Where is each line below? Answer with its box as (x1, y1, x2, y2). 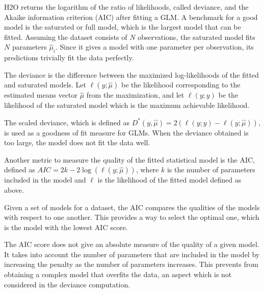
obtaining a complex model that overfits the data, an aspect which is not (4, 269, 232, 280)
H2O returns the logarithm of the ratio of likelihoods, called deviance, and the (4, 2, 249, 12)
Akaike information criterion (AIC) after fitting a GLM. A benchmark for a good (4, 11, 258, 22)
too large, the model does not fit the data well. (4, 137, 150, 148)
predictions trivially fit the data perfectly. (4, 52, 134, 63)
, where (136, 164, 159, 175)
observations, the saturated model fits (138, 31, 255, 42)
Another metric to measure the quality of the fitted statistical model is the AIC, (4, 154, 255, 165)
